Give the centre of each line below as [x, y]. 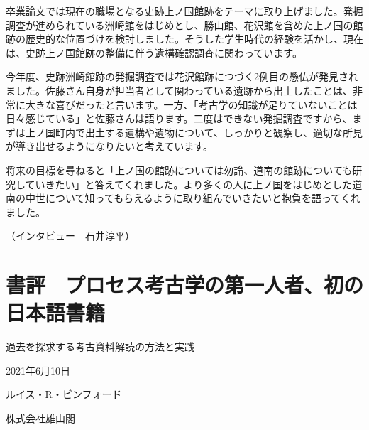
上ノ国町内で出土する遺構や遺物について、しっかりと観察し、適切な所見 [194, 132]
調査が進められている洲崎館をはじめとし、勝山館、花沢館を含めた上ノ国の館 [184, 25]
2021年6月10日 [38, 370]
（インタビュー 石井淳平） [70, 236]
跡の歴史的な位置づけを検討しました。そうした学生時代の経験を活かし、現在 [184, 39]
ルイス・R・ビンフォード [64, 394]
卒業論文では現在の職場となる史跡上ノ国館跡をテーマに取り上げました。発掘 [184, 11]
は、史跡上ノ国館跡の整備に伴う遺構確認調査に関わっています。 [154, 52]
